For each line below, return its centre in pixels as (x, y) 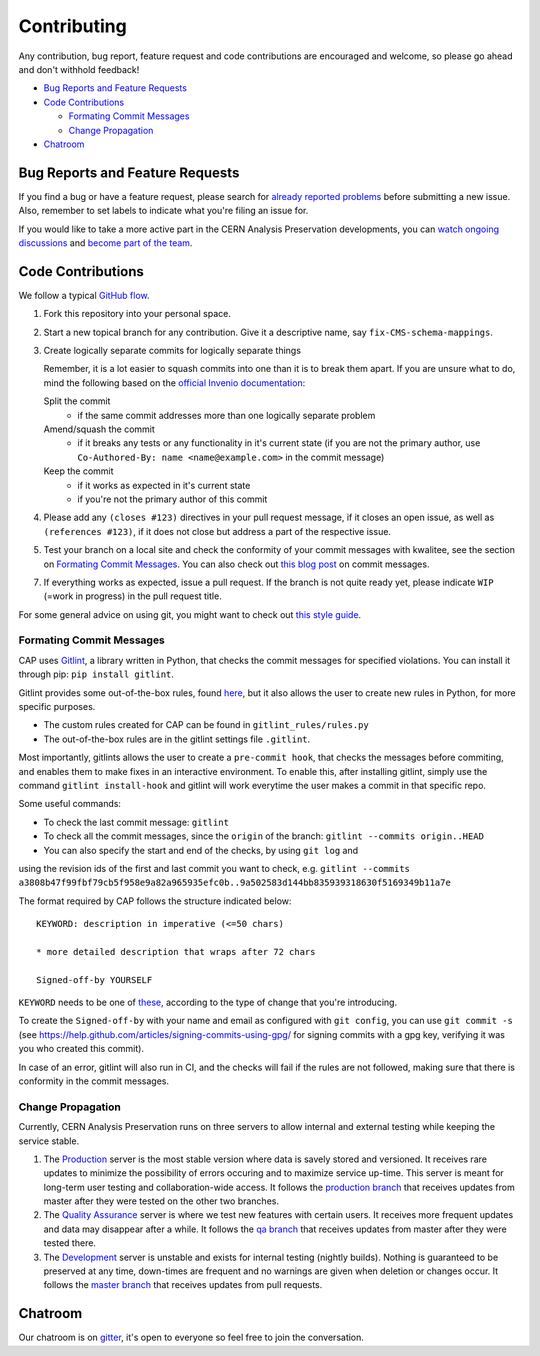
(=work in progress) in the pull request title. (132, 596)
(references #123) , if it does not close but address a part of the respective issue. (217, 531)
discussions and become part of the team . (105, 242)
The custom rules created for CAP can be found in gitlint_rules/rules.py (206, 725)
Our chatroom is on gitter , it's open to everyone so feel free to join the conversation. (191, 1337)
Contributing (72, 26)
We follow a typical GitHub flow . (84, 295)
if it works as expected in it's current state (164, 485)
